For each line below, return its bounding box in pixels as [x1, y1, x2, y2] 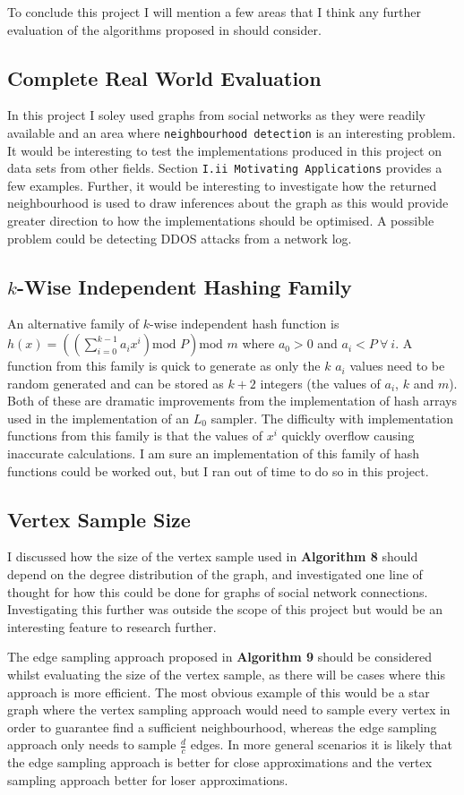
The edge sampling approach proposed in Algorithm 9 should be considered [7, 647, 433, 666]
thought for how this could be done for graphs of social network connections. [7, 582, 428, 601]
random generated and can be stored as [7, 373, 224, 392]
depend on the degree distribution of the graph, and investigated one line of [7, 565, 423, 584]
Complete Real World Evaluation [7, 64, 322, 91]
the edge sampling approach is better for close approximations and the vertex [7, 753, 433, 772]
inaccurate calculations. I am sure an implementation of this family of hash [7, 444, 420, 463]
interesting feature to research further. [7, 617, 217, 636]
